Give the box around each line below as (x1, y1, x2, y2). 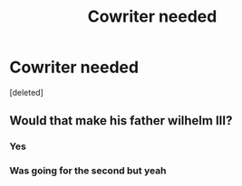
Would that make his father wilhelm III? (9, 113, 233, 128)
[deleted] (9, 87, 44, 98)
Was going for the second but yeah (9, 164, 167, 177)
